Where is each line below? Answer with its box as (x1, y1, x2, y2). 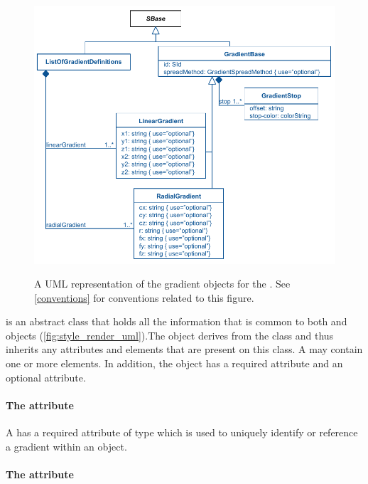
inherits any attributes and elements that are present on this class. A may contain (6, 342, 363, 357)
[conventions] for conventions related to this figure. (34, 290, 254, 305)
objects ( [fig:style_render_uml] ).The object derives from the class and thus (6, 327, 334, 342)
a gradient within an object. (6, 438, 127, 453)
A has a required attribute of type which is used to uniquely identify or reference (6, 425, 358, 440)
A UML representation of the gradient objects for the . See (34, 276, 291, 291)
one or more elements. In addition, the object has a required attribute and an (6, 356, 343, 371)
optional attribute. (6, 369, 86, 384)
